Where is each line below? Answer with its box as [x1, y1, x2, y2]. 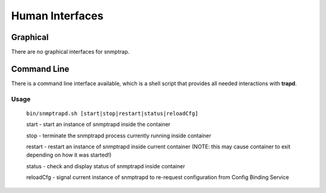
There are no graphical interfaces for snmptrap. [11, 48, 130, 56]
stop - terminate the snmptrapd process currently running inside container [26, 132, 211, 139]
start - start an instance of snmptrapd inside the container [26, 121, 171, 128]
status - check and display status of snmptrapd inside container [26, 162, 185, 169]
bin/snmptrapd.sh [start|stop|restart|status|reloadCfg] [26, 110, 199, 117]
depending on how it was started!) [26, 151, 112, 159]
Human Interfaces [11, 9, 104, 22]
